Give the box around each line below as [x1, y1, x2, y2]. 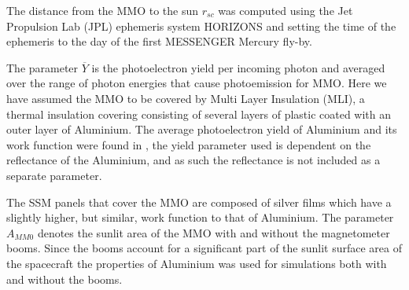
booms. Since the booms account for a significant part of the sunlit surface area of [6, 240, 402, 256]
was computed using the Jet [218, 2, 353, 18]
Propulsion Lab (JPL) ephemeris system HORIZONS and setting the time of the [6, 17, 396, 34]
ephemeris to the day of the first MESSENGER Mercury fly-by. [6, 33, 312, 50]
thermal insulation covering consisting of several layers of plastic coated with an [6, 105, 392, 122]
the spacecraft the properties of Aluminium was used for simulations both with [6, 255, 387, 271]
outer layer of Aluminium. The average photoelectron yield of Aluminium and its [6, 121, 397, 138]
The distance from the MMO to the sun [6, 2, 199, 18]
